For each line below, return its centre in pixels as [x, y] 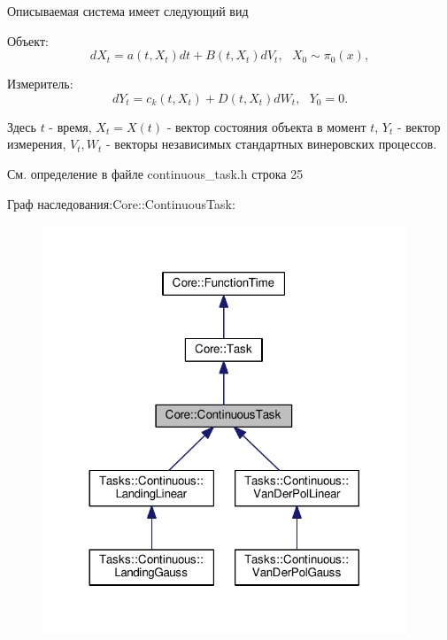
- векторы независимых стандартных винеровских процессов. [272, 144]
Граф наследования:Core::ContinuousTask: [121, 203]
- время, [70, 126]
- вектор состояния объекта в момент [266, 126]
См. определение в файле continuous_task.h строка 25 [155, 173]
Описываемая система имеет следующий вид [128, 11]
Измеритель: [40, 84]
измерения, [37, 144]
